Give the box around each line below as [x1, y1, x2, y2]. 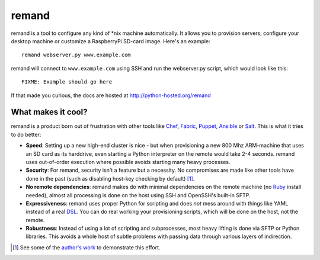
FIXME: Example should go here [21, 79, 113, 85]
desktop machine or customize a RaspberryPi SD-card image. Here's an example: [11, 37, 210, 44]
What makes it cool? [11, 107, 88, 117]
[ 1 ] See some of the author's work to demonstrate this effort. [12, 243, 161, 251]
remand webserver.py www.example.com [21, 52, 132, 59]
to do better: [11, 131, 41, 138]
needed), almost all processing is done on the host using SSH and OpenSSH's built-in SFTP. [25, 191, 251, 198]
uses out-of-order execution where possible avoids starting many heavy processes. [25, 158, 231, 165]
